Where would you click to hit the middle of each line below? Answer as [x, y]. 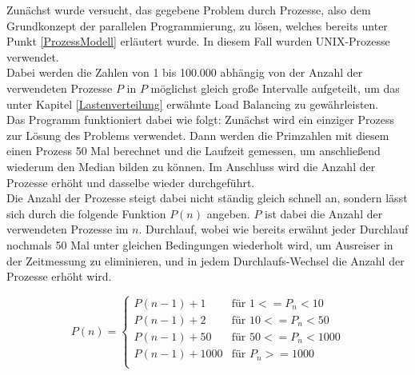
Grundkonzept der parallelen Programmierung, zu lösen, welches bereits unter [197, 25]
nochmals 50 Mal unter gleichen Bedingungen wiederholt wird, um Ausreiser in [200, 244]
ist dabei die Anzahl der [324, 213]
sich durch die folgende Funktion [86, 213]
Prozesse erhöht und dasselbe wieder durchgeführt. [131, 182]
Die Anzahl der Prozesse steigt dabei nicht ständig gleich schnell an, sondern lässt [207, 198]
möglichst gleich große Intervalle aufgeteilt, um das [275, 88]
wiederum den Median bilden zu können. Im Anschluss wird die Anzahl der [191, 166]
